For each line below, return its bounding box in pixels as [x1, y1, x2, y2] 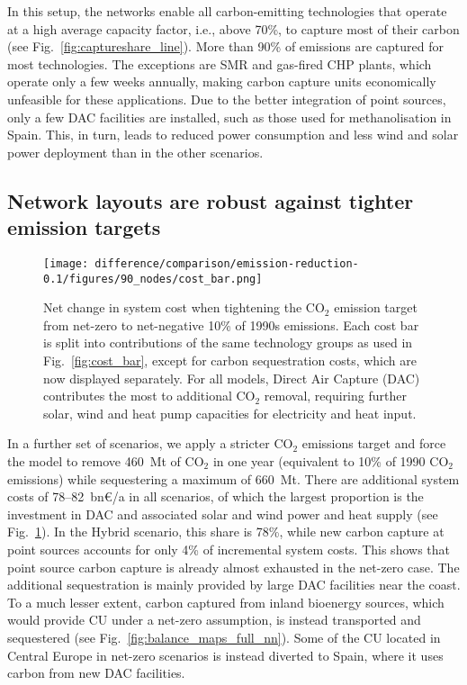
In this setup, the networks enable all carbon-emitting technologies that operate [7, 2, 447, 20]
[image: [43, 257, 89, 270]
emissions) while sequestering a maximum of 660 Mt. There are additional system [7, 469, 460, 488]
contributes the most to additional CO [43, 386, 256, 405]
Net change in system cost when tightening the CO [43, 298, 325, 317]
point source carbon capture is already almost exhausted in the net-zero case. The [7, 557, 460, 576]
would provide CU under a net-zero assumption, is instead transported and [7, 610, 421, 629]
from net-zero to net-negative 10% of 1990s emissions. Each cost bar [43, 315, 419, 334]
